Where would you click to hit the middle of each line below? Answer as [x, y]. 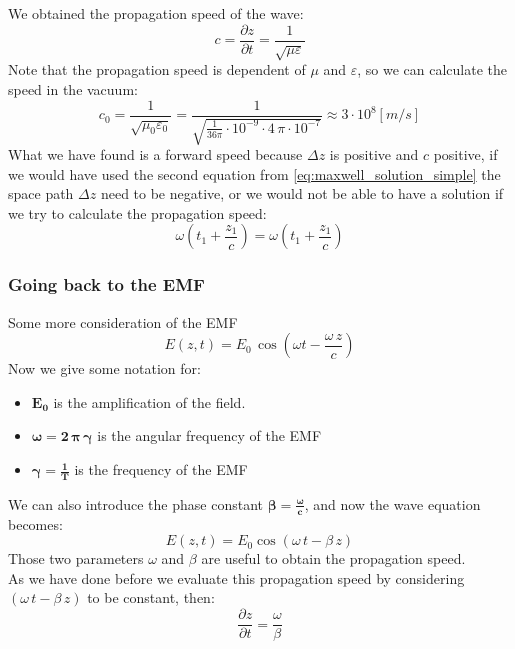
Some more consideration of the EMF [123, 321]
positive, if [465, 154]
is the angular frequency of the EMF [209, 435]
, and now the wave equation [392, 503]
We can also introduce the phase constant [135, 503]
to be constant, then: [151, 597]
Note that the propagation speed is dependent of [157, 69]
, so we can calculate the [432, 69]
